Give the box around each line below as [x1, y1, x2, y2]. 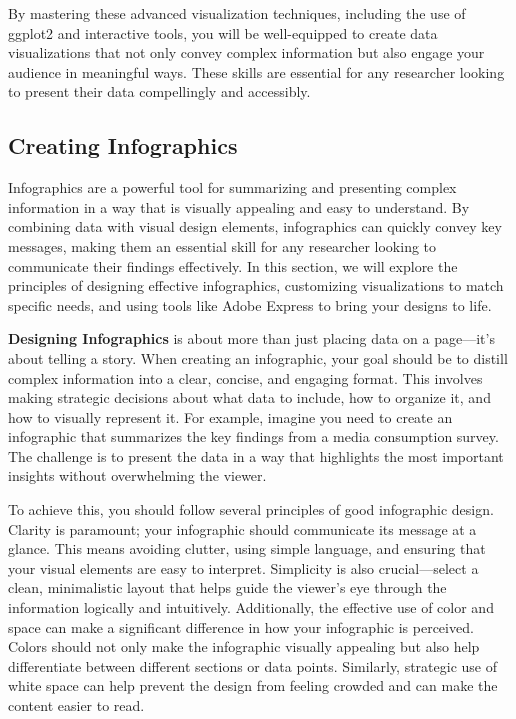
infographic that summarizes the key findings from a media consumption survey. [8, 426, 499, 447]
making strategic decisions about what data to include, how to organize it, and [8, 387, 491, 408]
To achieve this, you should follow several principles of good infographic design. [8, 499, 494, 520]
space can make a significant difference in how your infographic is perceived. [8, 616, 474, 637]
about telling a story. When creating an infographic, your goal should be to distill [8, 347, 508, 368]
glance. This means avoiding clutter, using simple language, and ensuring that [8, 538, 486, 559]
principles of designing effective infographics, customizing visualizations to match [8, 275, 504, 296]
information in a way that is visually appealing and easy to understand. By [8, 196, 470, 217]
